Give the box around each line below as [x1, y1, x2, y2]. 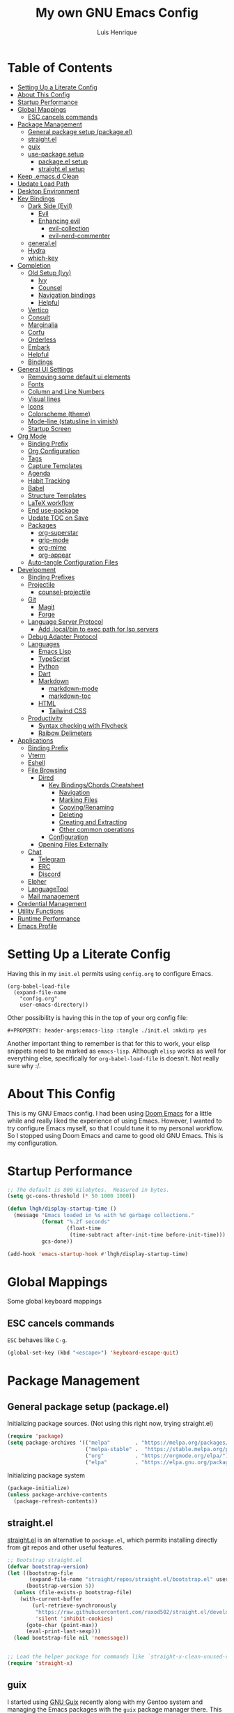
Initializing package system [7, 1471, 86, 1480]
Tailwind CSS [48, 706, 87, 715]
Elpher [27, 877, 47, 885]
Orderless [27, 335, 56, 344]
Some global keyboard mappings [7, 1297, 102, 1306]
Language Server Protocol [27, 617, 103, 626]
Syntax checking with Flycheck [38, 721, 127, 729]
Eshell [27, 758, 45, 766]
